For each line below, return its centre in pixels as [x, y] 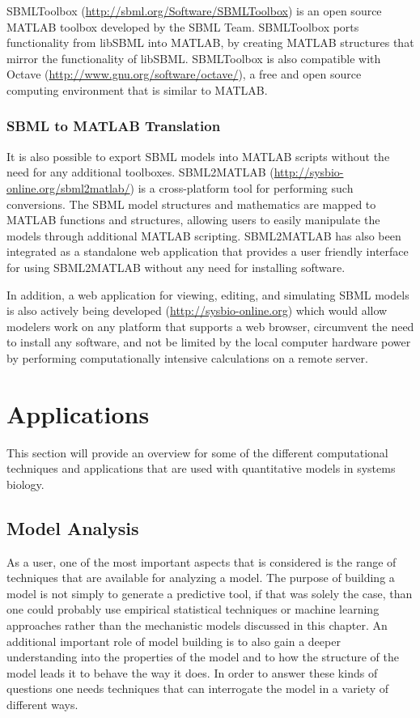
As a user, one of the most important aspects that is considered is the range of [202, 561]
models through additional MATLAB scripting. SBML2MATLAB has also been [204, 235]
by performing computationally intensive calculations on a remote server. [187, 357]
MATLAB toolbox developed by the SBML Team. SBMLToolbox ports [183, 26]
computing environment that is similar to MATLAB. [137, 89]
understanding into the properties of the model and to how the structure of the [203, 657]
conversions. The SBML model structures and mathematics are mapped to [191, 204]
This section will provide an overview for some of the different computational [197, 452]
